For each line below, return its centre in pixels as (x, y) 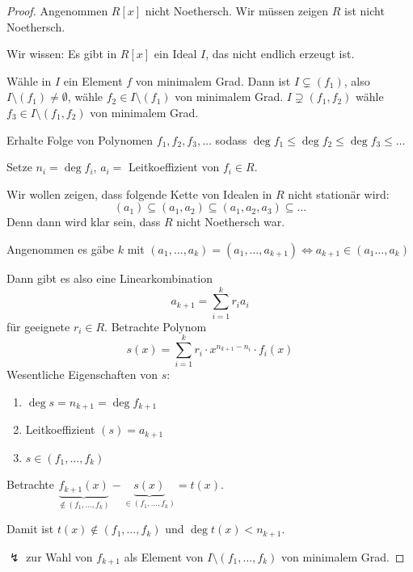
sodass (231, 139)
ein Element (93, 80)
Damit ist (30, 529)
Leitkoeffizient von (174, 167)
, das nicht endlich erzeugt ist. (280, 54)
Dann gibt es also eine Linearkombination (110, 278)
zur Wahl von (59, 556)
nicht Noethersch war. (231, 222)
